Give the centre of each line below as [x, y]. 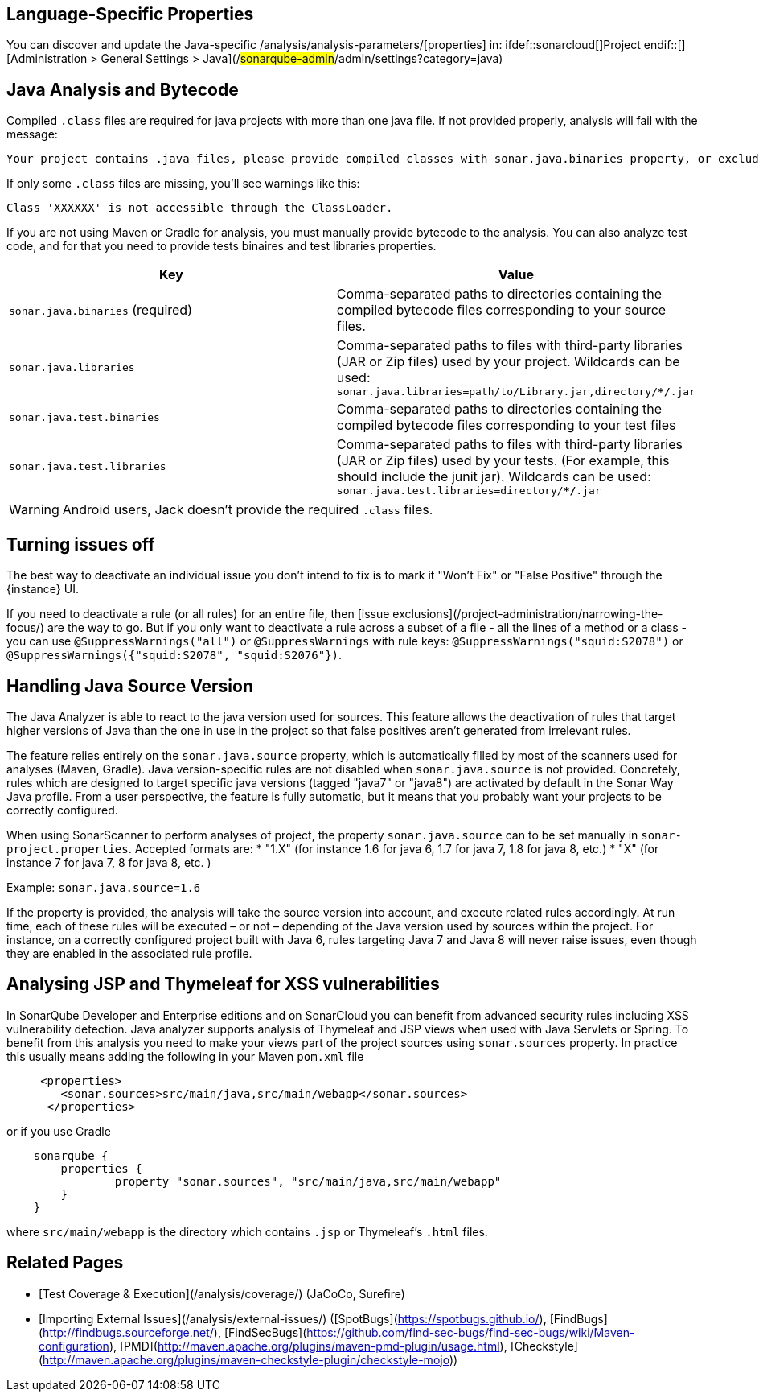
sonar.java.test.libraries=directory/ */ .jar [469, 491]
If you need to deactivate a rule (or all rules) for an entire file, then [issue [198, 614]
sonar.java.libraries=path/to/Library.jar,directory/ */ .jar [516, 392]
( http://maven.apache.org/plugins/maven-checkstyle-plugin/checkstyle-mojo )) [248, 1359]
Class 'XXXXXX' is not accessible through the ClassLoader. [200, 208]
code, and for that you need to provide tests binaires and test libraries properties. [222, 246]
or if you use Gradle [59, 1131]
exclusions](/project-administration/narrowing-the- [528, 614]
